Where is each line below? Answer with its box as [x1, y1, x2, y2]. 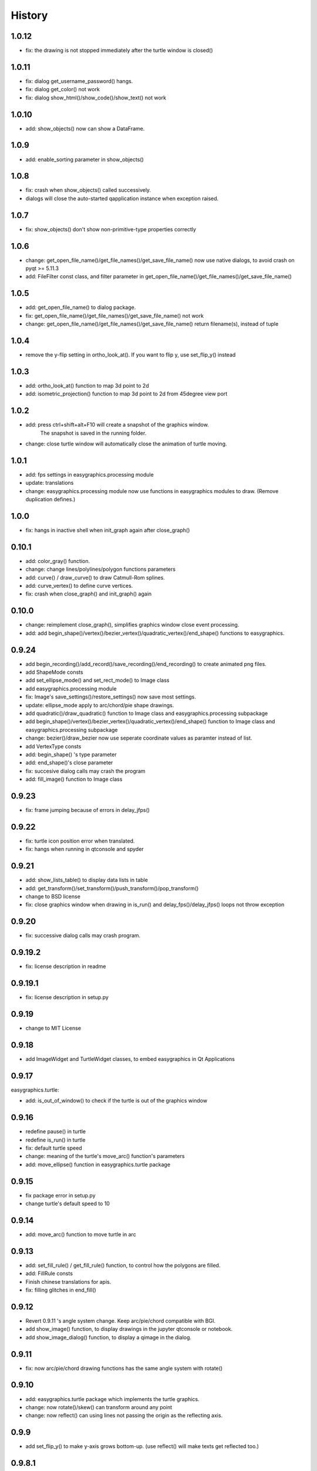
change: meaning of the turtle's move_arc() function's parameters [25, 1153, 185, 1160]
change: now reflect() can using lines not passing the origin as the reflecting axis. [25, 1412, 223, 1419]
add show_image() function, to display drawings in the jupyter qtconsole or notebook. [25, 1326, 233, 1333]
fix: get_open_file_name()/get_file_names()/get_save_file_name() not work [25, 312, 204, 319]
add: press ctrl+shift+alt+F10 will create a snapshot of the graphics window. [25, 421, 210, 428]
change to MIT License [25, 1024, 82, 1032]
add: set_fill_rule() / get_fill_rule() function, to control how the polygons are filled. [25, 1262, 221, 1269]
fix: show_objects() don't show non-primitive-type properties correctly [25, 225, 197, 232]
